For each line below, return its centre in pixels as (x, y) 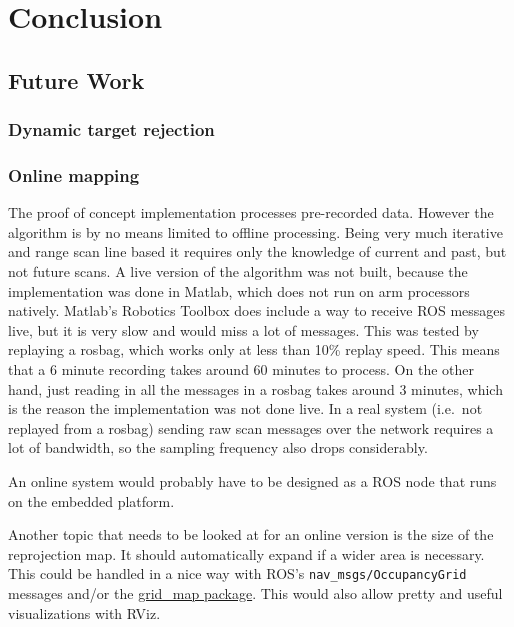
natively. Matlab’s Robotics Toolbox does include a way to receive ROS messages (257, 310)
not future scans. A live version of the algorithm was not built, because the (238, 271)
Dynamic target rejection (111, 129)
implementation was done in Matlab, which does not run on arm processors (239, 290)
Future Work (76, 79)
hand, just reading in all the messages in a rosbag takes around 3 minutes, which (255, 388)
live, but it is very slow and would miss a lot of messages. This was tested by (243, 329)
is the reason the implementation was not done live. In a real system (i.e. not (245, 408)
